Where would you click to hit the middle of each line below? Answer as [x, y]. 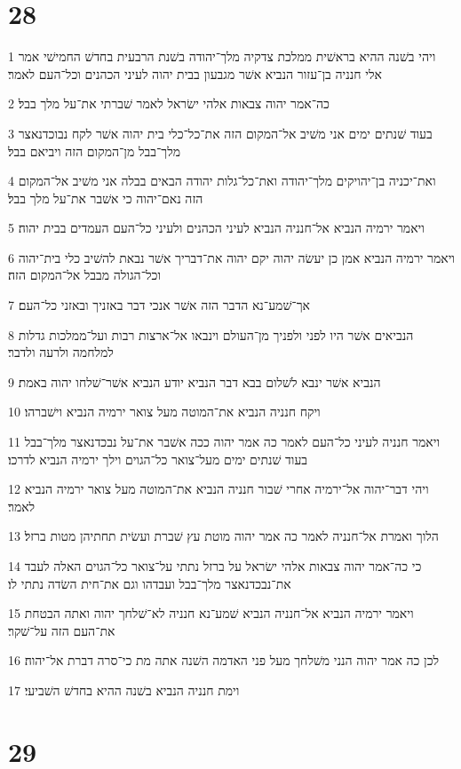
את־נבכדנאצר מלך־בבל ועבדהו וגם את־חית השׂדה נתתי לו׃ [150, 583]
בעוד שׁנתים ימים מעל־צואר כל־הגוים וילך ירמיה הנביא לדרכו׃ [158, 459]
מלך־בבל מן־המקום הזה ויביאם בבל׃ [95, 151]
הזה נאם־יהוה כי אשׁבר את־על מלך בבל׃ [106, 198]
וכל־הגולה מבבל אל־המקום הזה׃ [84, 275]
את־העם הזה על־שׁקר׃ [62, 630]
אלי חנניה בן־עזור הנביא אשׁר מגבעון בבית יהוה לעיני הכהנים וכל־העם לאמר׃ [195, 73]
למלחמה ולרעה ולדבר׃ [61, 352]
